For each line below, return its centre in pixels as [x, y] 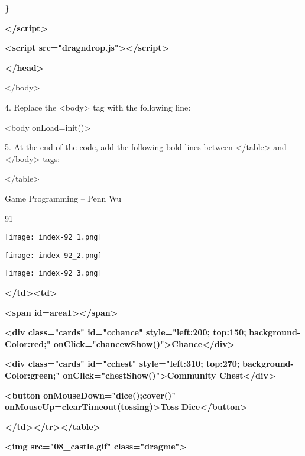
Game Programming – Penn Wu [63, 198]
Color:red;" [28, 343]
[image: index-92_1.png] [53, 237]
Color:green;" [32, 375]
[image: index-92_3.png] [53, 274]
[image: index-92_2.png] [53, 255]
